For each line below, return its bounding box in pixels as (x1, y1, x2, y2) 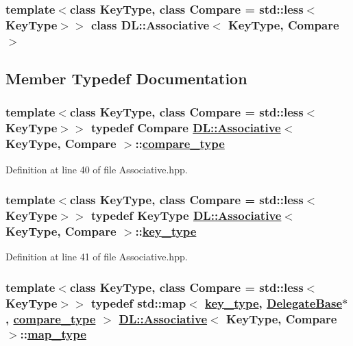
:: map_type (20, 325, 86, 343)
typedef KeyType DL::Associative (90, 206, 282, 223)
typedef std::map (90, 294, 186, 311)
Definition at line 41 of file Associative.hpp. (5, 249, 188, 264)
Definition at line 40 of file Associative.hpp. (5, 162, 188, 176)
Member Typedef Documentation (5, 68, 247, 89)
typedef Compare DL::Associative (90, 119, 281, 136)
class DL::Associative (90, 16, 210, 33)
